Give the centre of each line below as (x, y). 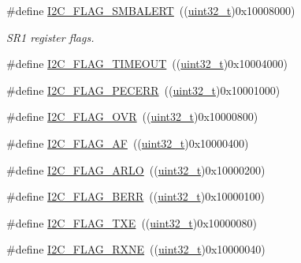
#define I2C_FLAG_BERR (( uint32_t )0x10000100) (136, 196)
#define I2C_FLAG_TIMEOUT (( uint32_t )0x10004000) (147, 64)
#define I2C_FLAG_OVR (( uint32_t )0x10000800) (132, 116)
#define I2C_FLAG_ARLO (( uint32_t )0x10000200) (136, 169)
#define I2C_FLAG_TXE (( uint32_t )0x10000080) (132, 222)
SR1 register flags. (50, 37)
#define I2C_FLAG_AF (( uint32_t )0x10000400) (128, 143)
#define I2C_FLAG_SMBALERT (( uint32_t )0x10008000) (151, 10)
